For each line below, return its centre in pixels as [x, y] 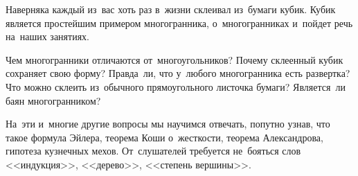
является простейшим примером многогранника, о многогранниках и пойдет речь [179, 23]
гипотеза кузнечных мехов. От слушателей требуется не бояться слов [153, 151]
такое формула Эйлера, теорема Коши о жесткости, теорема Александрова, [164, 137]
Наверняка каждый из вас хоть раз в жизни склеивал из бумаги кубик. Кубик [171, 9]
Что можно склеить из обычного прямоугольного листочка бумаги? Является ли [176, 86]
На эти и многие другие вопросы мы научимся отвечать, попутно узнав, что [168, 124]
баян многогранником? [53, 100]
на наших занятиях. [47, 36]
